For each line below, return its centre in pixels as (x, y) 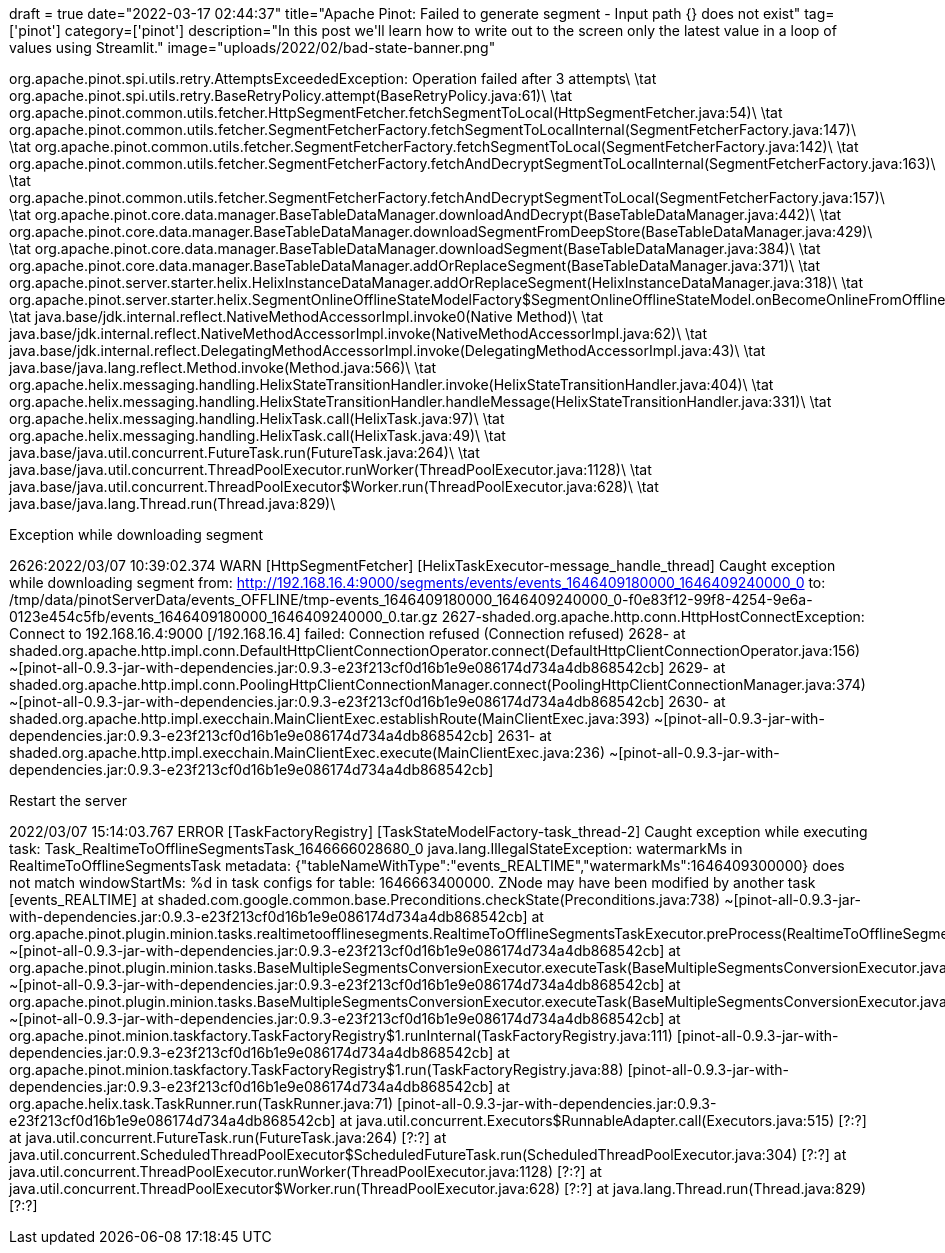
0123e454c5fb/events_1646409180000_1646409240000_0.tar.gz (223, 616)
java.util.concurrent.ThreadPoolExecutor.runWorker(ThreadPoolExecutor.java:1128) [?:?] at (305, 1171)
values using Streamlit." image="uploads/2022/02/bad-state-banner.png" (252, 47)
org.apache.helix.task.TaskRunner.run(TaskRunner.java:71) (201, 1103)
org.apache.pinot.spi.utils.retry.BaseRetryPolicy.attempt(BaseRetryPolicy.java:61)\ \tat (291, 95)
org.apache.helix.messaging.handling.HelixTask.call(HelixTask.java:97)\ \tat (257, 418)
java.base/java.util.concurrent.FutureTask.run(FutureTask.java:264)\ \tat (244, 452)
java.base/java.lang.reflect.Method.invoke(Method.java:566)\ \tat (223, 367)
